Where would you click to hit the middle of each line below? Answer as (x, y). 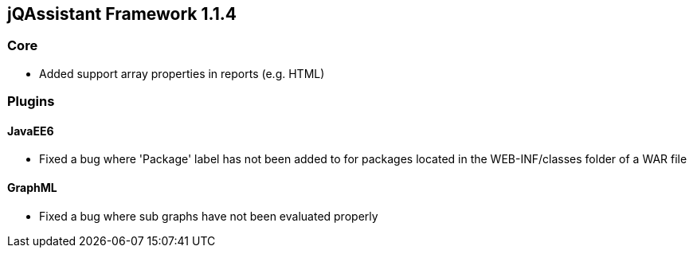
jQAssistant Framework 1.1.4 (122, 14)
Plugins (31, 102)
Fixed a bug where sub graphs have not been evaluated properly (209, 216)
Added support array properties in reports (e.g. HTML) (182, 73)
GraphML (32, 188)
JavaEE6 (31, 131)
